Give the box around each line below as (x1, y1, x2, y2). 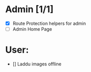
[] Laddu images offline (12, 61, 62, 67)
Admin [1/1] (5, 4, 54, 15)
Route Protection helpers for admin (12, 20, 86, 26)
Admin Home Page (12, 26, 52, 32)
